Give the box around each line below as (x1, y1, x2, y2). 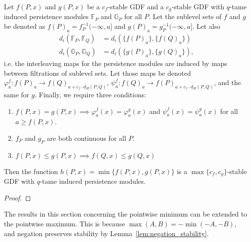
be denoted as (4, 21, 45, 31)
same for (4, 89, 29, 99)
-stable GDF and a (108, 1, 164, 11)
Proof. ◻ (4, 192, 31, 202)
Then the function (4, 166, 58, 176)
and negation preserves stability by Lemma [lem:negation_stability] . (4, 228, 209, 238)
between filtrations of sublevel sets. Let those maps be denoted (4, 67, 191, 78)
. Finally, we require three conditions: (35, 89, 146, 99)
